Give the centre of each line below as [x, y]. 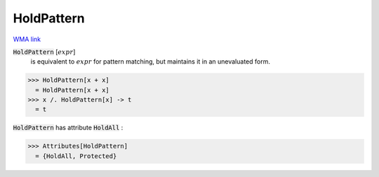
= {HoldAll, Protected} [76, 156]
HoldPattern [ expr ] [44, 52]
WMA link [27, 39]
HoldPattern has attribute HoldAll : [68, 128]
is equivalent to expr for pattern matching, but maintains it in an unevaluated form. [150, 62]
